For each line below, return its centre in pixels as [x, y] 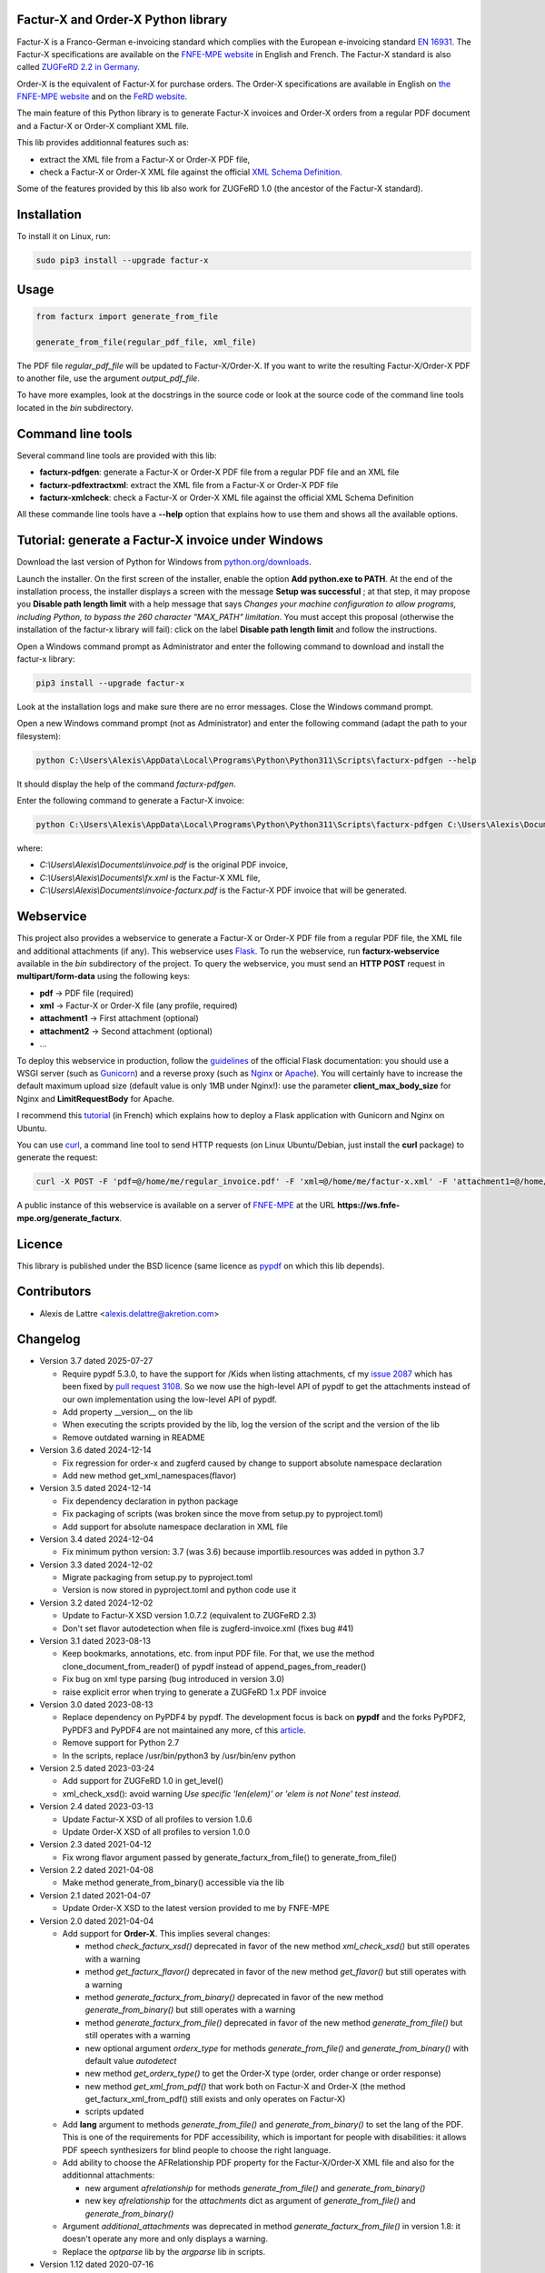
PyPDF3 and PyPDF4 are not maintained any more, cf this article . [184, 1730]
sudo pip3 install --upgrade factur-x [122, 260]
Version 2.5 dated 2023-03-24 [97, 1767]
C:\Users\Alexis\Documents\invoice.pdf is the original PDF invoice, [164, 865]
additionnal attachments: [109, 2175]
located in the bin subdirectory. [75, 407]
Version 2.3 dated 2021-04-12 [95, 1845]
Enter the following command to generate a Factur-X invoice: [131, 801]
